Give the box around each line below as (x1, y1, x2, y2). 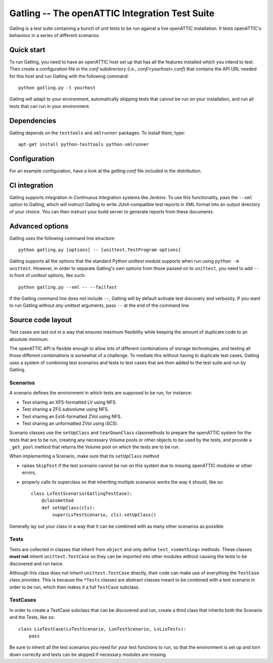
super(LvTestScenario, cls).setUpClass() (52, 512, 157, 518)
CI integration (9, 181, 54, 189)
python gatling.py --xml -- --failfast (18, 284, 117, 290)
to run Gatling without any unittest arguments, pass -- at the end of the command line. (9, 302, 191, 308)
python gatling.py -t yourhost (18, 85, 96, 91)
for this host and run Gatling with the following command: (9, 73, 129, 79)
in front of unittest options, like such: (9, 272, 86, 279)
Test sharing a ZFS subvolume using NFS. (22, 406, 109, 412)
